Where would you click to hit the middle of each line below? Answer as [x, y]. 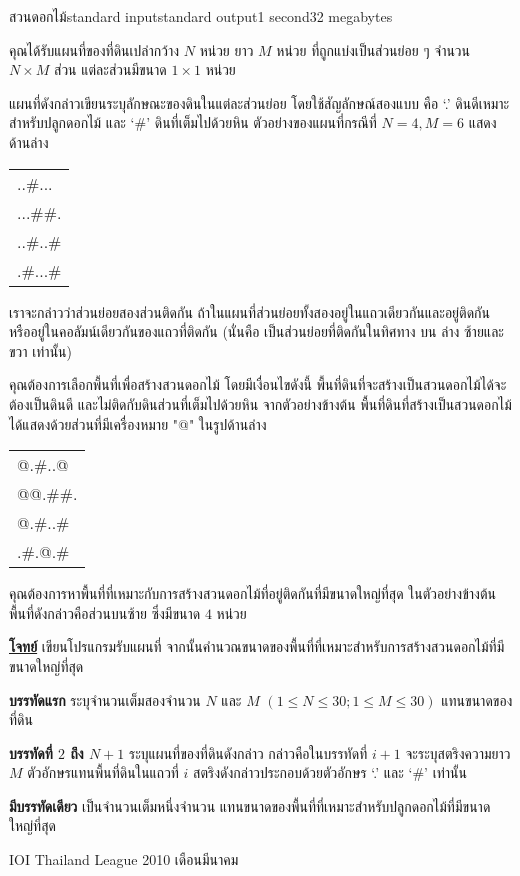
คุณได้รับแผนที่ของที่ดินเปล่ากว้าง [94, 49]
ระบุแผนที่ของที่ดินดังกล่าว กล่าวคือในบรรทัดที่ [248, 752]
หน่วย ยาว [226, 49]
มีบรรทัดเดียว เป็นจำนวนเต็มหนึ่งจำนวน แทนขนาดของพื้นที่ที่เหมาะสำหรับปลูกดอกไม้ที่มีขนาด [250, 805]
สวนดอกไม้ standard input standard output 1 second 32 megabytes [201, 16]
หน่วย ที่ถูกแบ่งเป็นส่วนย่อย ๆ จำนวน [373, 49]
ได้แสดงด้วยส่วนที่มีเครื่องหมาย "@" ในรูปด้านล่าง [138, 423]
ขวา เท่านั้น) [40, 350]
